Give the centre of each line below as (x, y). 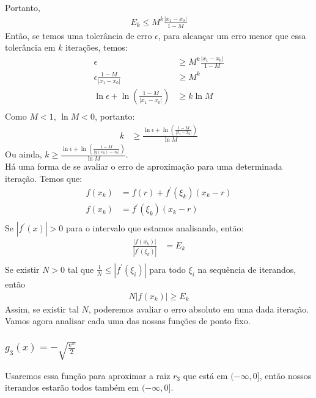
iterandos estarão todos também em (72, 387)
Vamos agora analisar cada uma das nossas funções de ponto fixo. (128, 321)
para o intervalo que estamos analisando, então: (155, 228)
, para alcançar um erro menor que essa (232, 35)
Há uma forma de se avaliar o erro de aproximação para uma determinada (144, 166)
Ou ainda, (24, 154)
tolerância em (30, 47)
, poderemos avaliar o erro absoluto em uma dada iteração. (199, 309)
